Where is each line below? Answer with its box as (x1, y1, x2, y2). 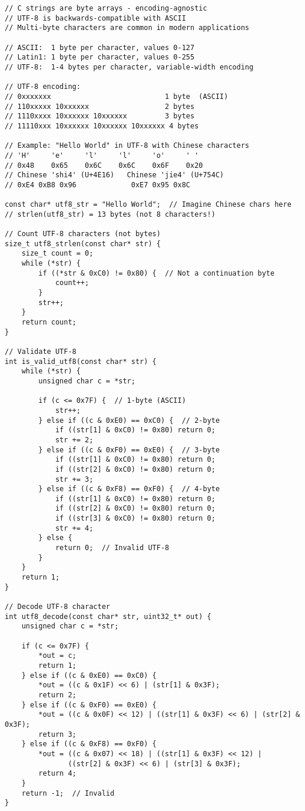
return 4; (38, 769, 77, 778)
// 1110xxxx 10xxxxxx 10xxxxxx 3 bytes (5, 112, 195, 121)
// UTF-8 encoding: (5, 82, 81, 91)
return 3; (38, 730, 77, 739)
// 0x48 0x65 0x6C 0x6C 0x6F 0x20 (5, 161, 203, 170)
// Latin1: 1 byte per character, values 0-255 (5, 53, 195, 62)
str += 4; (55, 524, 94, 532)
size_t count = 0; (21, 249, 94, 258)
